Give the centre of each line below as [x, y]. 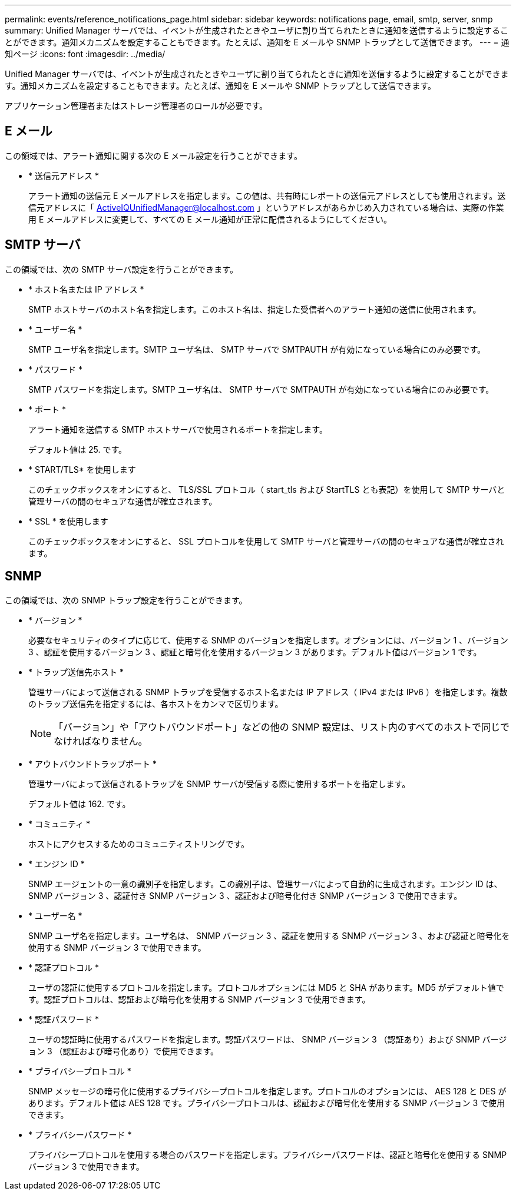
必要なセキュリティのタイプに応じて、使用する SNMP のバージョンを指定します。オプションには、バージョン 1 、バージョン [268, 640]
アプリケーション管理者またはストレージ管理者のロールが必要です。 [136, 106]
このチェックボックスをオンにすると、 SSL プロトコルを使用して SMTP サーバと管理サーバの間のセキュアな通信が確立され [266, 541]
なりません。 [120, 741]
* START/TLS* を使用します [82, 469]
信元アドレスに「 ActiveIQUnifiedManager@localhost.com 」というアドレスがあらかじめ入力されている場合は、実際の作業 [266, 207]
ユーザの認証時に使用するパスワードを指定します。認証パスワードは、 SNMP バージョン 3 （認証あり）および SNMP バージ [268, 1039]
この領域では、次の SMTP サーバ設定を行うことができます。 [121, 269]
